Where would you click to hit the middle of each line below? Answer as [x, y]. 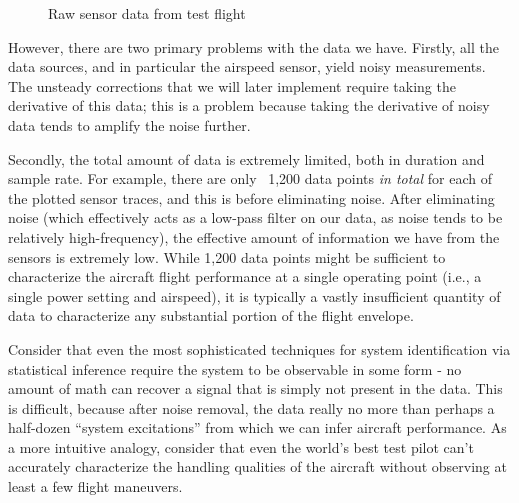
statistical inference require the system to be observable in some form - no [235, 368]
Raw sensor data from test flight [147, 13]
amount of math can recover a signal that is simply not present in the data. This [255, 388]
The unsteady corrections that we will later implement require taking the [232, 85]
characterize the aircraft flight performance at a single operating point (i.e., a [245, 276]
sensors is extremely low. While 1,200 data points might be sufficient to [227, 256]
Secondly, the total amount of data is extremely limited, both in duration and [246, 158]
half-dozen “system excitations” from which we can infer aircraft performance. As [257, 427]
